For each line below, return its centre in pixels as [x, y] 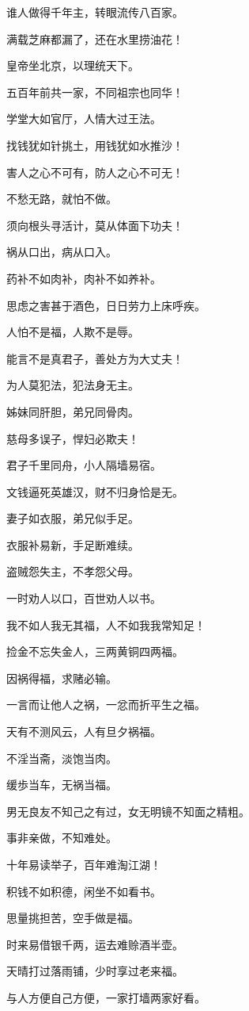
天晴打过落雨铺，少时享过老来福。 [95, 971]
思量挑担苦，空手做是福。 [73, 918]
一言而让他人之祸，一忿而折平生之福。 [106, 705]
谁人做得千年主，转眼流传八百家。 [95, 12]
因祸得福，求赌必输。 [62, 678]
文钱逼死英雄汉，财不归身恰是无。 [95, 491]
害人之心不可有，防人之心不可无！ [95, 172]
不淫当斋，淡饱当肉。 [62, 758]
